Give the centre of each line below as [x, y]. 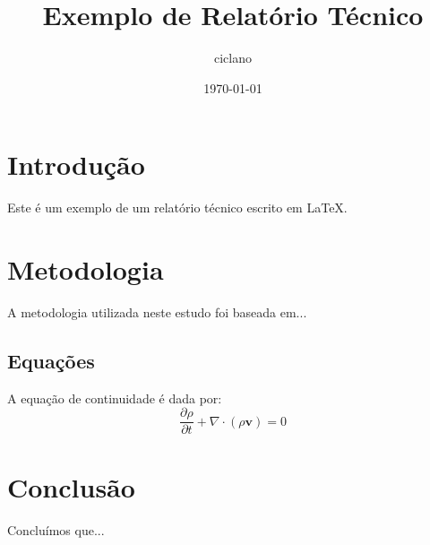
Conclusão [71, 486]
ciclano [233, 58]
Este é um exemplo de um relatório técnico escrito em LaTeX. [177, 208]
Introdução [76, 164]
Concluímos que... [56, 529]
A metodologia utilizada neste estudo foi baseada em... [157, 311]
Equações [51, 360]
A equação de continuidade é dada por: [115, 398]
